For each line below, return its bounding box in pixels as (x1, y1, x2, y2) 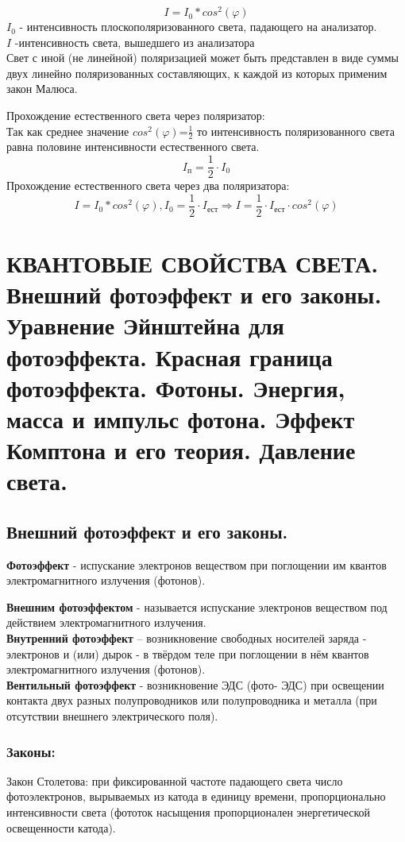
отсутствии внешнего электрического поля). (6, 708, 218, 724)
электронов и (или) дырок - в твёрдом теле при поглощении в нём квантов (6, 645, 369, 662)
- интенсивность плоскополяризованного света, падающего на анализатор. (19, 18, 377, 35)
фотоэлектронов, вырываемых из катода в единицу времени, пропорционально (6, 788, 386, 805)
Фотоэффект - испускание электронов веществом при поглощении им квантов (6, 556, 387, 573)
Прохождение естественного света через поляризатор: (6, 107, 265, 124)
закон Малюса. (6, 80, 78, 97)
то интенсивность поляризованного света (197, 122, 395, 139)
